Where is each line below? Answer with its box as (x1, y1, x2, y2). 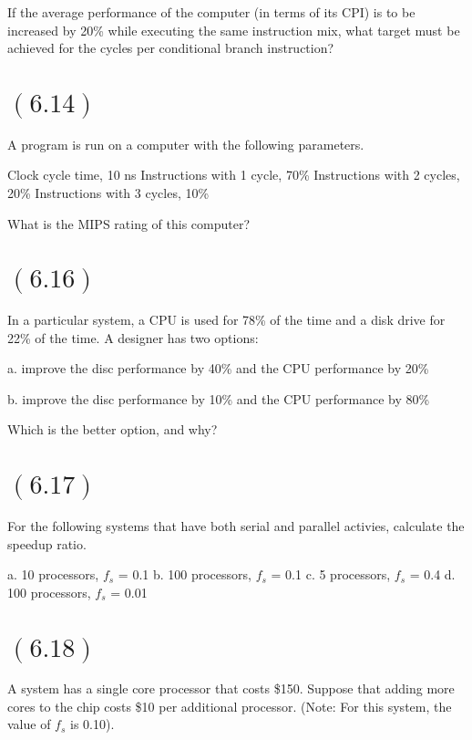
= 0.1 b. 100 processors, (118, 565, 251, 584)
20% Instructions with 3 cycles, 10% (7, 182, 210, 202)
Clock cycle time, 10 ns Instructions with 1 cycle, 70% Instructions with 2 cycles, (7, 165, 460, 184)
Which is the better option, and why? (7, 420, 218, 439)
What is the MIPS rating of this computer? (7, 214, 251, 233)
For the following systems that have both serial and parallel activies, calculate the (7, 516, 465, 535)
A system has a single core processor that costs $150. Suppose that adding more (7, 679, 455, 698)
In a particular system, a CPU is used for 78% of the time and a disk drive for (7, 310, 446, 329)
